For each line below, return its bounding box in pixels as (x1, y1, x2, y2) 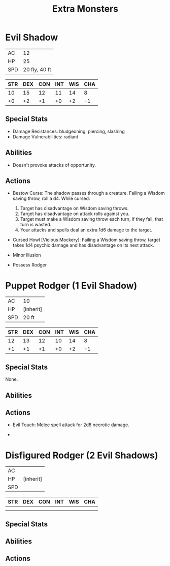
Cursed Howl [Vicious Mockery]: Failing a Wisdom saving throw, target (12, 237, 161, 243)
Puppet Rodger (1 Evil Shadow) (5, 280, 138, 291)
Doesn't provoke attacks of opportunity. (12, 162, 96, 168)
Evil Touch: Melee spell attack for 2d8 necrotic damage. (12, 422, 129, 428)
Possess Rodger (12, 262, 47, 268)
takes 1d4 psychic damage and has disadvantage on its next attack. (12, 242, 154, 248)
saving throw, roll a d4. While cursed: (12, 195, 90, 201)
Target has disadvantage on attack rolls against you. (20, 211, 130, 217)
